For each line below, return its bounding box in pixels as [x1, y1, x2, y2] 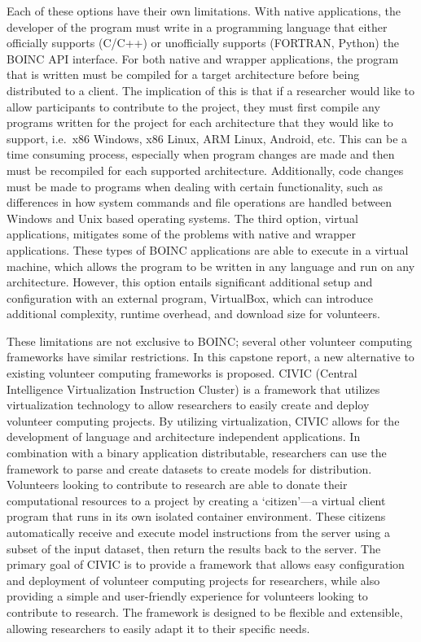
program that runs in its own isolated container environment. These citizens [7, 508, 386, 525]
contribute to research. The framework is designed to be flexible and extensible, [7, 603, 403, 620]
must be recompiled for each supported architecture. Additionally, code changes [7, 161, 404, 178]
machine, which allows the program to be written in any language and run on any [7, 257, 415, 274]
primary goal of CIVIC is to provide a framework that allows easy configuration [7, 556, 405, 573]
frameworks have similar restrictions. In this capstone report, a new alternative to [7, 348, 414, 365]
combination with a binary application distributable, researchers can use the [7, 444, 387, 461]
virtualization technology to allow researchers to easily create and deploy [7, 396, 370, 413]
